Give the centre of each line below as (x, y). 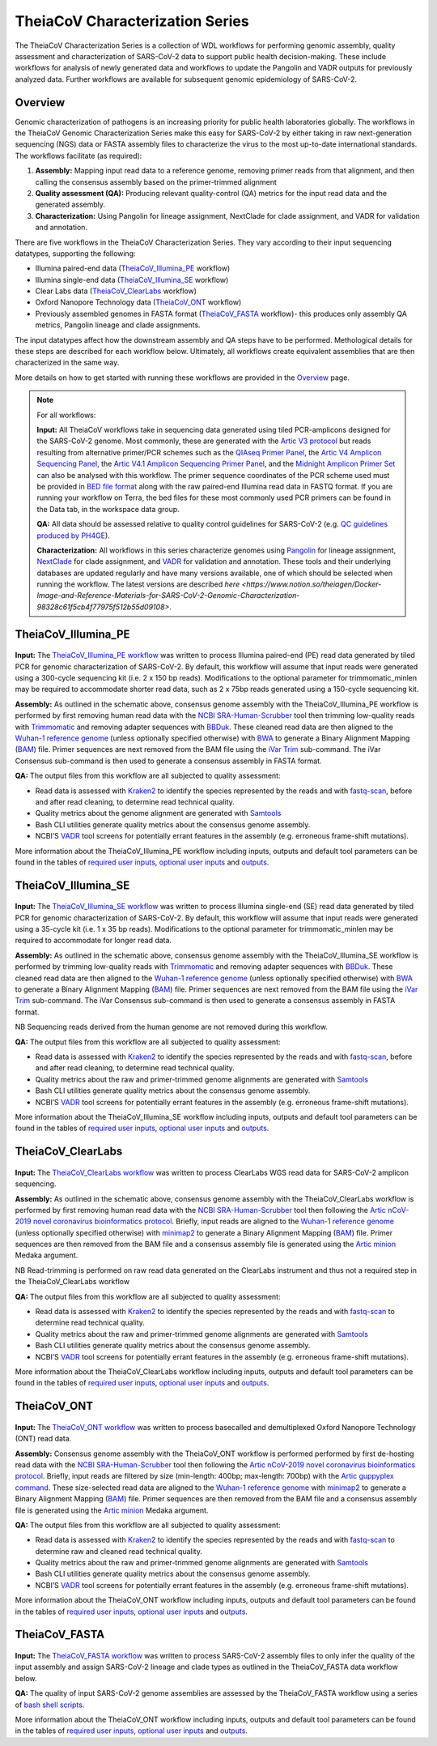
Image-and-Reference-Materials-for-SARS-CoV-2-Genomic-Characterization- (168, 596)
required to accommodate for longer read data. (93, 941)
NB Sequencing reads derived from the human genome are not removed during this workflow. (171, 1027)
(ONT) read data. (43, 1439)
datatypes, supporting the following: (76, 253)
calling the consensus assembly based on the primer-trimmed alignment (156, 181)
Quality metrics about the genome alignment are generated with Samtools (158, 813)
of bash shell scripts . (50, 1705)
